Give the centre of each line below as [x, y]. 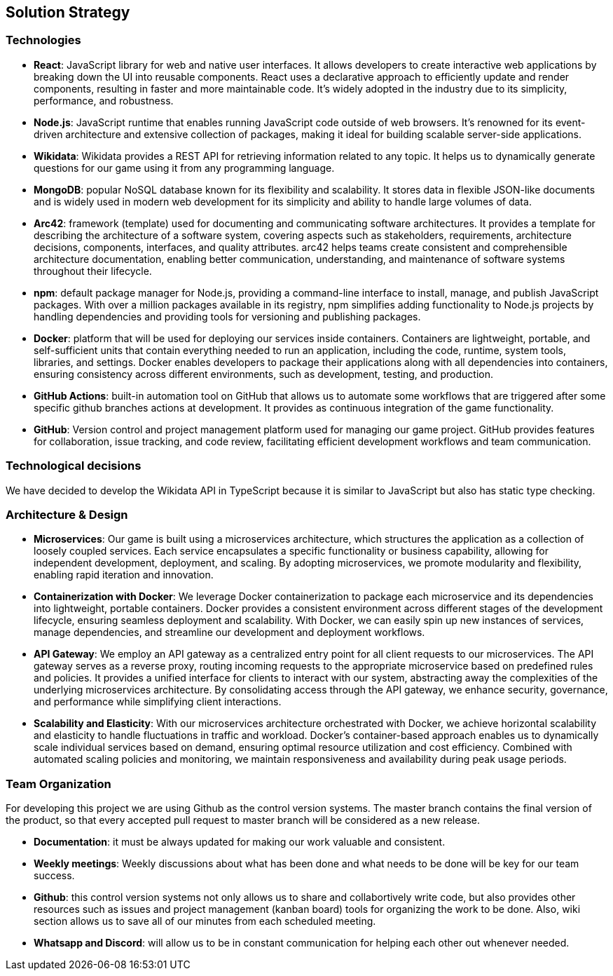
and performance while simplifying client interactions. [158, 702]
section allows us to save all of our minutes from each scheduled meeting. [205, 921]
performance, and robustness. [104, 100]
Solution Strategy [68, 12]
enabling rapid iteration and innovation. [124, 575]
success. [54, 876]
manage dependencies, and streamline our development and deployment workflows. [229, 632]
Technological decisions [74, 466]
